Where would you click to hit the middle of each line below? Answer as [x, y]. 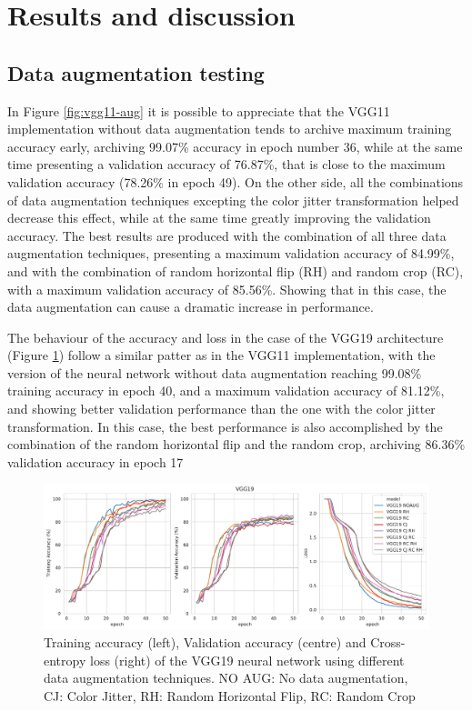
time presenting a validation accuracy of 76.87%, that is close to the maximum [226, 164]
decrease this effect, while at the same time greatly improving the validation [219, 218]
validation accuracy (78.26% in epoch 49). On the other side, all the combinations [236, 181]
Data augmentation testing [136, 72]
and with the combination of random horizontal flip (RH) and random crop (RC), [236, 270]
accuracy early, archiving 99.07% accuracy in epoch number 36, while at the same [235, 146]
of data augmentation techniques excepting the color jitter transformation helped [233, 200]
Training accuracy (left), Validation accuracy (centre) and [205, 642]
